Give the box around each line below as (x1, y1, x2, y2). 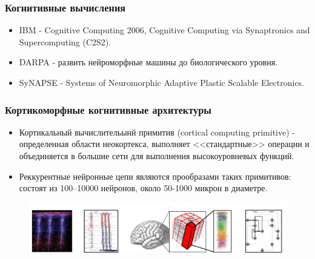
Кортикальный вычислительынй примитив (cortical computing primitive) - (19, 125, 295, 138)
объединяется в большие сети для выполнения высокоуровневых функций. (19, 149, 294, 162)
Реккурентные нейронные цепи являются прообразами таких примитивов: (19, 169, 291, 182)
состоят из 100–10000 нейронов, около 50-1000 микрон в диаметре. (19, 182, 268, 194)
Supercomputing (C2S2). (19, 35, 111, 48)
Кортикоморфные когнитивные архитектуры (5, 102, 212, 117)
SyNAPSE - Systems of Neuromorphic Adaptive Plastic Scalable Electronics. (19, 76, 305, 88)
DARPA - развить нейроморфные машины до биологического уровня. (19, 56, 278, 68)
